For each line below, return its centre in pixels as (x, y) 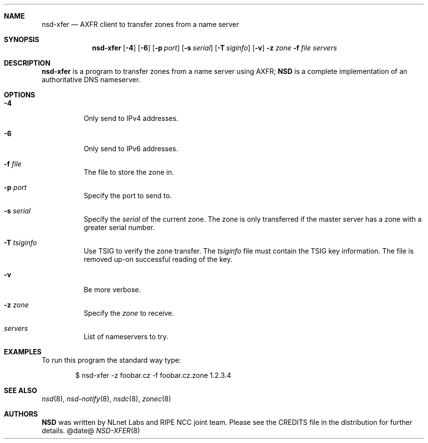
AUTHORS (21, 414)
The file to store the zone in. (129, 172)
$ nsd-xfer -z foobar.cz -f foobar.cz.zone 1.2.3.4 (153, 375)
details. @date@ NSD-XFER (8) (91, 431)
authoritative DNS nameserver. (91, 80)
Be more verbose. (112, 290)
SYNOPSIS (22, 39)
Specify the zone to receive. (129, 313)
